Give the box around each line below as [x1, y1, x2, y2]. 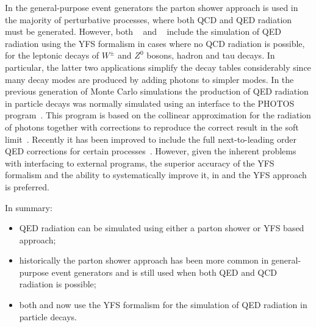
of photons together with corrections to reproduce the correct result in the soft [5, 120, 299, 133]
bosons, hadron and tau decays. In [146, 49, 275, 62]
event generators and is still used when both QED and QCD [51, 265, 278, 278]
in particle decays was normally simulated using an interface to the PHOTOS [5, 96, 295, 109]
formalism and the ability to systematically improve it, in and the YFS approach [5, 168, 307, 181]
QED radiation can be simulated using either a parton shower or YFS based [19, 221, 304, 234]
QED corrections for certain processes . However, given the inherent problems [5, 145, 296, 157]
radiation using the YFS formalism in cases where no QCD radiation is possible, [5, 37, 305, 49]
